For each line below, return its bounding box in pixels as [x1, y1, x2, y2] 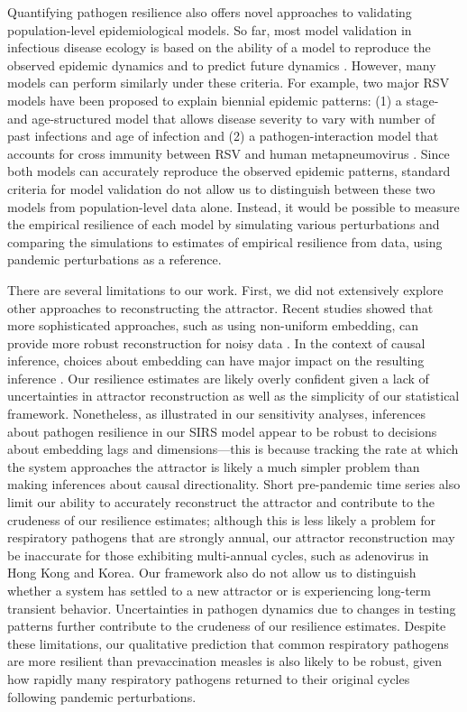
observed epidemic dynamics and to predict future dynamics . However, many [7, 55, 436, 74]
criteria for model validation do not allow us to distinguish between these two [7, 179, 435, 198]
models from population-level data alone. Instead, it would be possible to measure [7, 197, 460, 216]
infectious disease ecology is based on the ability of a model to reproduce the [7, 38, 431, 57]
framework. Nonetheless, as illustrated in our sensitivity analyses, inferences [7, 404, 426, 423]
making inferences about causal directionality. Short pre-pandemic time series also [7, 475, 461, 494]
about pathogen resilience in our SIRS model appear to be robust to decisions [7, 421, 437, 440]
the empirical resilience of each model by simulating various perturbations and [7, 215, 440, 234]
